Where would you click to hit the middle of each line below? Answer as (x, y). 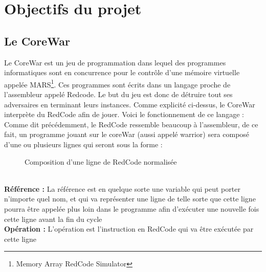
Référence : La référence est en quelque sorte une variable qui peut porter (122, 188)
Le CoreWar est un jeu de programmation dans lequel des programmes (115, 62)
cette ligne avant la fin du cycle (53, 219)
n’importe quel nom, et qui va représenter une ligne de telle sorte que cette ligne (130, 199)
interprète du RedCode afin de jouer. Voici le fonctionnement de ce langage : (124, 114)
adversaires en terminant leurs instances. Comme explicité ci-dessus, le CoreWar (130, 104)
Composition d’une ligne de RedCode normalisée (101, 161)
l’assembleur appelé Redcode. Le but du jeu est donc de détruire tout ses (118, 94)
